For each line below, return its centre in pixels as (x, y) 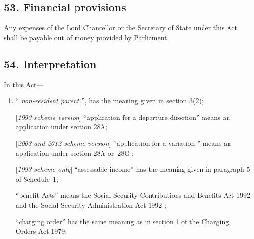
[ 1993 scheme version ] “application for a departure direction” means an (123, 117)
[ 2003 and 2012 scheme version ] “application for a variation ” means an (123, 143)
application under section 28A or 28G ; (75, 153)
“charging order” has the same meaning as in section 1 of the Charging (122, 221)
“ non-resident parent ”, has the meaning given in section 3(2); (109, 101)
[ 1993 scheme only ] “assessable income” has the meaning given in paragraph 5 (133, 169)
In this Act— (24, 84)
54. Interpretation (50, 63)
